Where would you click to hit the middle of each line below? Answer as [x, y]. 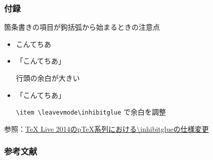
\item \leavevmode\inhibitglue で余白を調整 [91, 112]
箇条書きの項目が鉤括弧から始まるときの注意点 [82, 27]
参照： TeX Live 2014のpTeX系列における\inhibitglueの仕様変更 [106, 128]
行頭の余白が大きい [48, 78]
